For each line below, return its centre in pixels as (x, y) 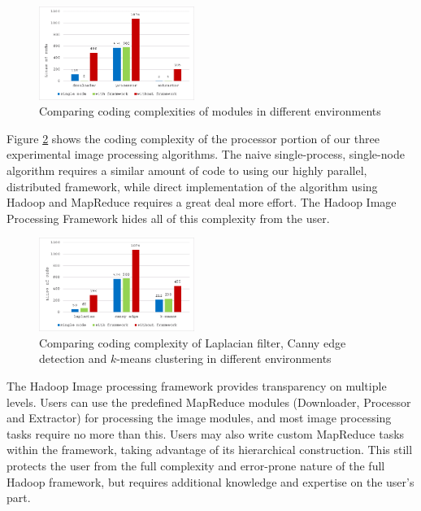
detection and (73, 358)
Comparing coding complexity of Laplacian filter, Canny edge (193, 342)
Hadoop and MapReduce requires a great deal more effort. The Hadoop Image (202, 202)
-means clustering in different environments (224, 358)
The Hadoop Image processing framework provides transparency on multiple (197, 386)
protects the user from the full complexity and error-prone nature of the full (196, 465)
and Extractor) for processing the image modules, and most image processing (199, 418)
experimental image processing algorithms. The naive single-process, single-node (206, 154)
